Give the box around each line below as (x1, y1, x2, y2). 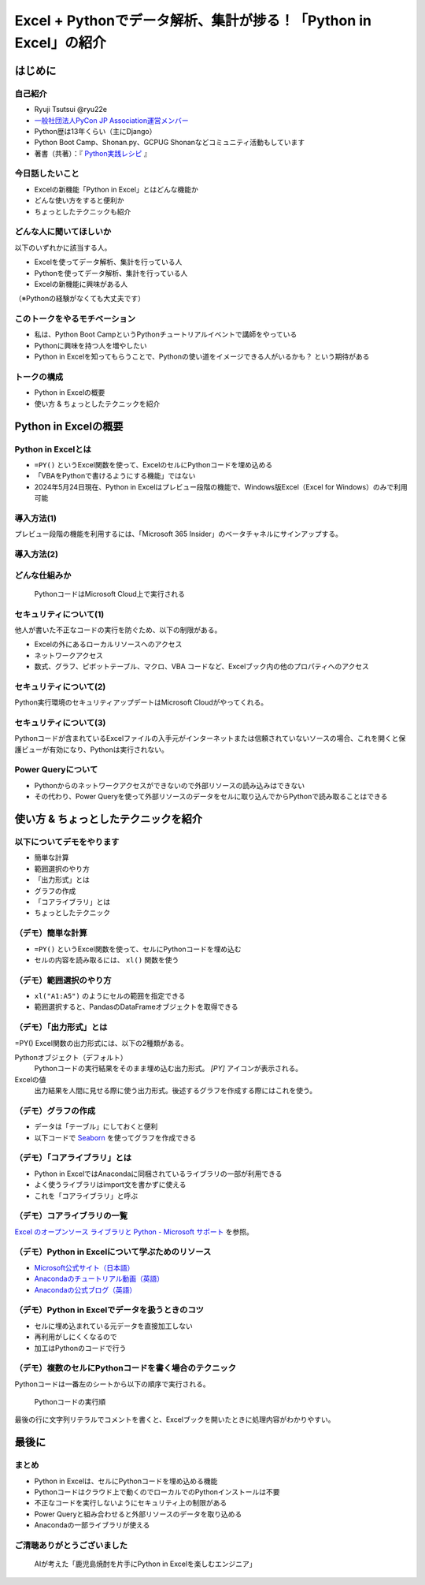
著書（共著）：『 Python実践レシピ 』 (34, 148, 151, 158)
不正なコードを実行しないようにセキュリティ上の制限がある (34, 1498, 227, 1508)
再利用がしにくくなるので (34, 1332, 117, 1341)
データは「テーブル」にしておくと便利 (34, 1122, 158, 1131)
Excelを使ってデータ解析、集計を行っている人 (34, 257, 183, 267)
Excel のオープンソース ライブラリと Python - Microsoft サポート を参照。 (14, 1226, 253, 1237)
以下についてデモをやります (14, 836, 120, 847)
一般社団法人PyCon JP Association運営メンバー (34, 115, 189, 125)
